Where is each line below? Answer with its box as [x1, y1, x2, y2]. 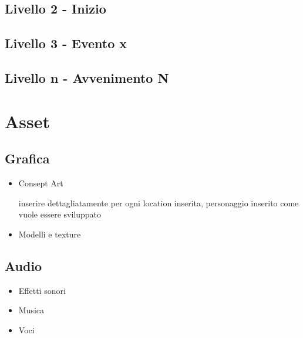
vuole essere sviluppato [18, 208, 102, 220]
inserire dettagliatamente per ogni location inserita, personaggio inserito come [18, 196, 299, 209]
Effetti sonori [18, 284, 66, 296]
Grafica [5, 149, 50, 168]
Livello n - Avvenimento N [5, 68, 169, 86]
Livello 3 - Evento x [5, 34, 127, 52]
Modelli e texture [18, 227, 81, 240]
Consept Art [18, 176, 63, 189]
